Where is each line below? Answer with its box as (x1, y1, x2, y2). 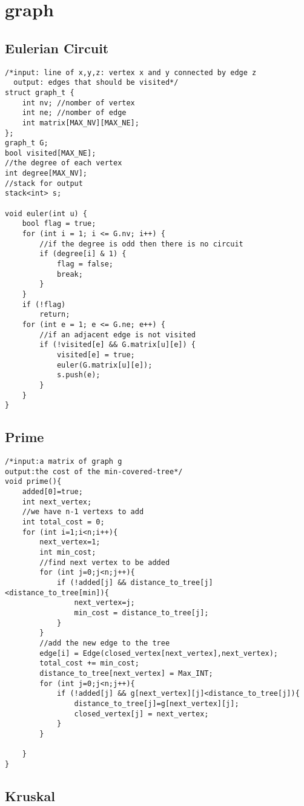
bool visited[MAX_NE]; (5, 148, 96, 157)
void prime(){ (5, 477, 62, 486)
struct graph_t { (5, 88, 74, 97)
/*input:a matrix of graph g (5, 457, 122, 466)
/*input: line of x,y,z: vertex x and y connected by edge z (5, 68, 257, 77)
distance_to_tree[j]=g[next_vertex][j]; (74, 699, 239, 708)
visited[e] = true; (56, 350, 135, 359)
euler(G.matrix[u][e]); (56, 360, 153, 369)
